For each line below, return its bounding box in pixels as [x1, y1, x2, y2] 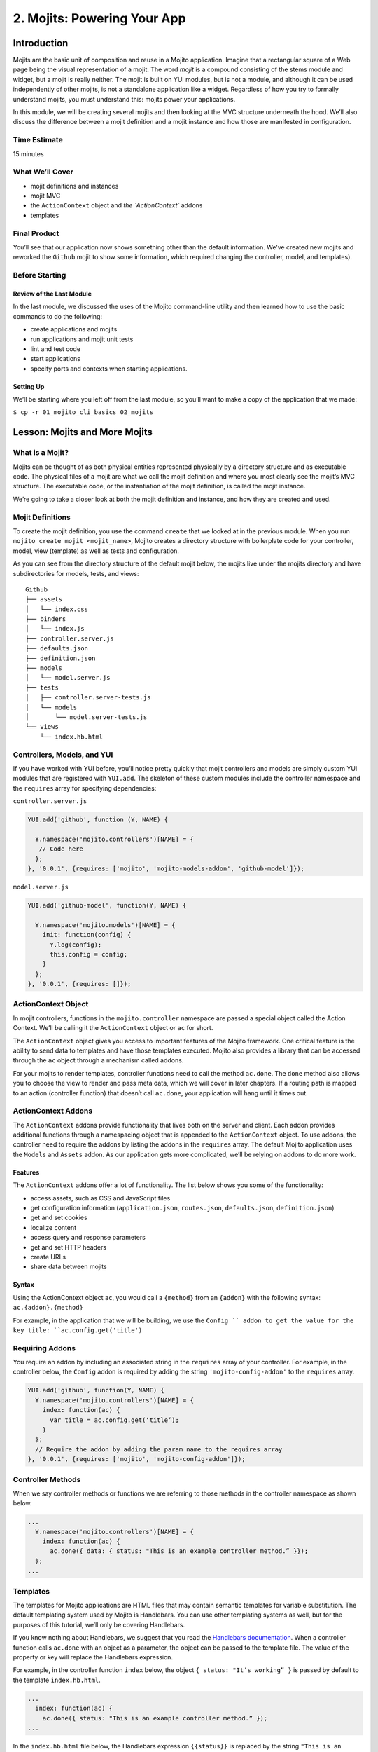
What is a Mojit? [13, 448, 69, 458]
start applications [30, 355, 80, 363]
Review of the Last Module [13, 289, 92, 298]
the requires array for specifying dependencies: [13, 783, 157, 792]
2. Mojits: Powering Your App [13, 11, 186, 26]
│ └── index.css [25, 605, 89, 613]
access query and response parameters [30, 1233, 146, 1242]
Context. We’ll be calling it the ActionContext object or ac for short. [13, 1024, 213, 1032]
